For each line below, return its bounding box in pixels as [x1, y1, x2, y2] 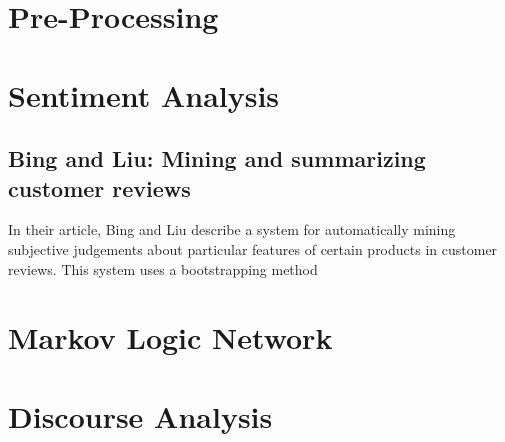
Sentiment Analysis [8, 74, 280, 115]
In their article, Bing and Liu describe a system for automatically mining [8, 219, 456, 240]
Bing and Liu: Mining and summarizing [8, 143, 426, 174]
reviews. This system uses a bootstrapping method [8, 258, 318, 279]
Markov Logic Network [8, 317, 333, 358]
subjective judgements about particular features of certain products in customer [8, 238, 498, 259]
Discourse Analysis [8, 395, 273, 436]
